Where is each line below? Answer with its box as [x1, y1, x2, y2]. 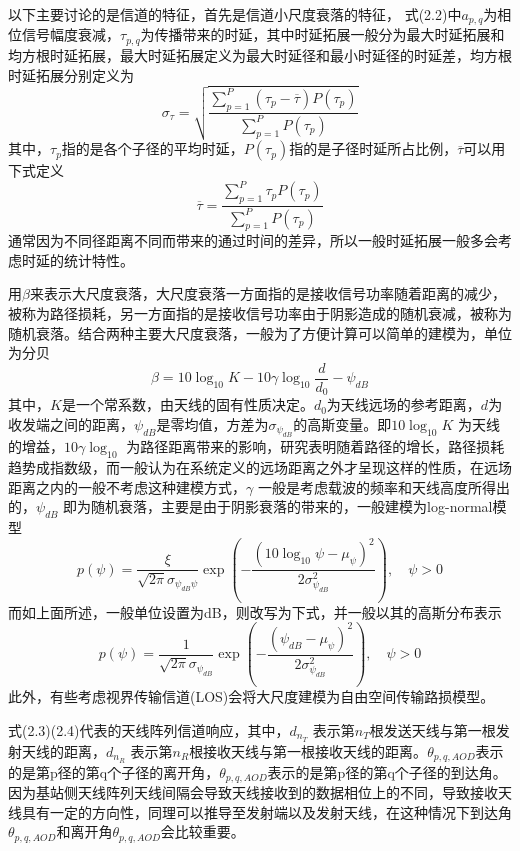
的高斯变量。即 [293, 413, 392, 434]
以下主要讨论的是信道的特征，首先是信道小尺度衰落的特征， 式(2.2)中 [8, 4, 462, 24]
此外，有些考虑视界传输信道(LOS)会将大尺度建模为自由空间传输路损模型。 [8, 686, 495, 707]
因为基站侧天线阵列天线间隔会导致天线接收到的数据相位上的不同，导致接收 [8, 781, 498, 802]
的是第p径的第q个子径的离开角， [8, 761, 220, 782]
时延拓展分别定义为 [8, 64, 134, 85]
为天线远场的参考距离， [326, 394, 481, 415]
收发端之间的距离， [8, 413, 134, 434]
